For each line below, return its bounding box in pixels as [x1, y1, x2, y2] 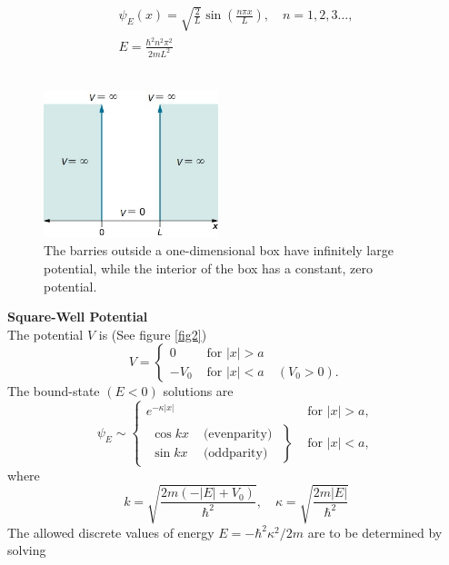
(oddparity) [203, 446, 268, 460]
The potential [7, 324, 84, 343]
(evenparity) [203, 427, 273, 441]
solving [7, 540, 46, 560]
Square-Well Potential [7, 307, 148, 326]
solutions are [163, 382, 234, 401]
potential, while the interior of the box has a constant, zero [44, 258, 373, 277]
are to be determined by [307, 522, 443, 541]
